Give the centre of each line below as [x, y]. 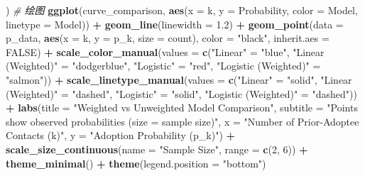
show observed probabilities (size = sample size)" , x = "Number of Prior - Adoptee [182, 121]
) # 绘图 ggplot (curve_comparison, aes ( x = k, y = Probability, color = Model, [182, 10]
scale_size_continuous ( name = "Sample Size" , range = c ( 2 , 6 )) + [157, 149]
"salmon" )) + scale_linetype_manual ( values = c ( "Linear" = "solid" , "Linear [179, 79]
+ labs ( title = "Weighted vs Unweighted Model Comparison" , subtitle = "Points [182, 108]
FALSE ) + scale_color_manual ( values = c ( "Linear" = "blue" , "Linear [165, 51]
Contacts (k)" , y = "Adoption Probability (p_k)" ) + [121, 135]
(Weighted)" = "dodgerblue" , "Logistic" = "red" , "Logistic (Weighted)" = [163, 66]
